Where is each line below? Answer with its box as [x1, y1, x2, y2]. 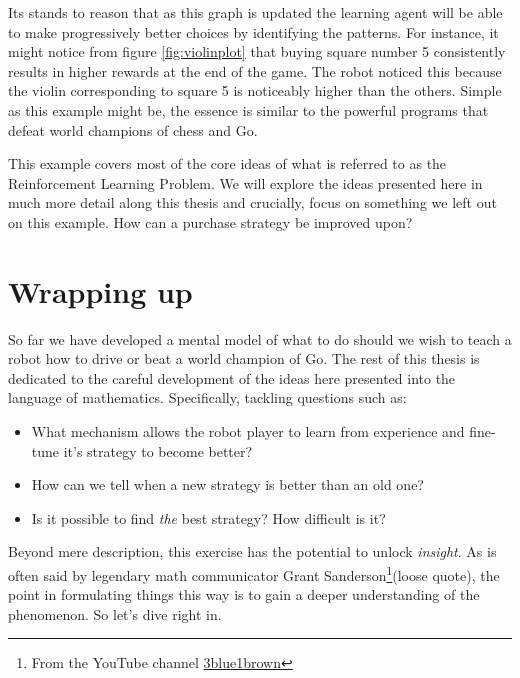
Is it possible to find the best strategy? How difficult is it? [31, 507, 386, 528]
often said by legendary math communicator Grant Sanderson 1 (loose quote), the [8, 562, 500, 585]
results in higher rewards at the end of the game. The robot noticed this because [8, 60, 502, 81]
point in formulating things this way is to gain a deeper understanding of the [8, 584, 480, 605]
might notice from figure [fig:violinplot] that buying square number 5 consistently [8, 41, 506, 62]
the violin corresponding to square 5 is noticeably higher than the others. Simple [8, 80, 502, 101]
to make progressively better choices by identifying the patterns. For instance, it [8, 21, 499, 42]
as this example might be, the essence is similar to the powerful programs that [8, 99, 489, 120]
